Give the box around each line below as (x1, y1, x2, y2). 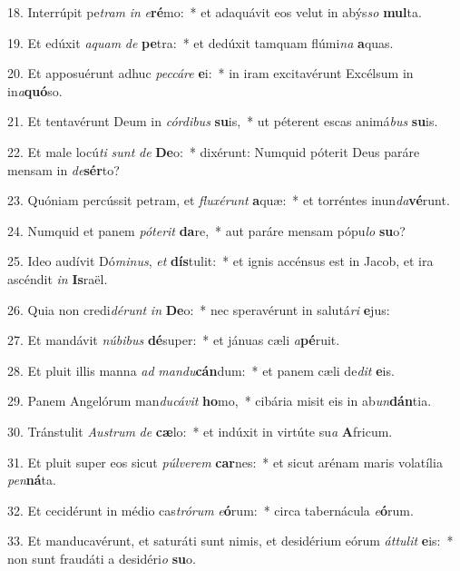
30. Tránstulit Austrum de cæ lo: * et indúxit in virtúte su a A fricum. (7, 421, 393, 440)
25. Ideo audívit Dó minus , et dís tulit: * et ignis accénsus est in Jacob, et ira (7, 251, 434, 271)
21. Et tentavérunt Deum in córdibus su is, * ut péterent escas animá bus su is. (7, 112, 438, 131)
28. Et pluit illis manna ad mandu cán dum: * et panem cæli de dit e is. (7, 360, 395, 379)
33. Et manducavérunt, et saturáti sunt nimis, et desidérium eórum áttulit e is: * (7, 531, 454, 550)
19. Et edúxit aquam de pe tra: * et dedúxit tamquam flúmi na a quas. (7, 33, 394, 52)
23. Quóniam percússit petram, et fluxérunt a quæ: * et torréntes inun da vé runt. (7, 191, 450, 210)
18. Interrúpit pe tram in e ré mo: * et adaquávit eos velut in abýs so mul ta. (7, 3, 422, 21)
